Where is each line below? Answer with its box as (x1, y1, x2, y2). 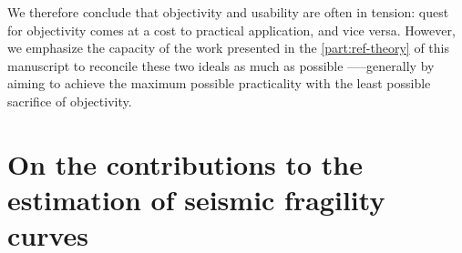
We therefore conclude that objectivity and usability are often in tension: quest (7, 3, 449, 21)
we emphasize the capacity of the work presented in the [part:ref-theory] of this (7, 38, 449, 57)
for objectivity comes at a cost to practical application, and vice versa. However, (7, 20, 456, 39)
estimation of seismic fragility (7, 180, 385, 218)
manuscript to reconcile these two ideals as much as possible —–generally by (7, 56, 435, 75)
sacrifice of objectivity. (7, 91, 132, 110)
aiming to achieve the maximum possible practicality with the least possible (7, 74, 431, 93)
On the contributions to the (7, 145, 363, 182)
